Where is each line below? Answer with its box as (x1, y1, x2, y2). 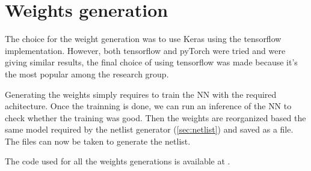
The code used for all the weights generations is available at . (5, 155, 230, 167)
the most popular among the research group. (5, 67, 169, 80)
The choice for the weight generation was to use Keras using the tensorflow (5, 32, 282, 45)
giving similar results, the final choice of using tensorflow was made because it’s (5, 56, 298, 68)
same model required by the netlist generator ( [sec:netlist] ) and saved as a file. (5, 123, 294, 136)
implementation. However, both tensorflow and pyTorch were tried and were (5, 44, 286, 56)
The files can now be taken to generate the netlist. (5, 134, 191, 147)
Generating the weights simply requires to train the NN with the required (5, 88, 277, 100)
